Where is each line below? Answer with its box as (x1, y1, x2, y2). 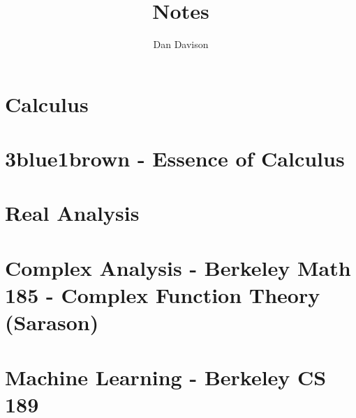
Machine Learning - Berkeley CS (5, 362, 327, 391)
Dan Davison (153, 37, 209, 52)
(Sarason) (5, 308, 99, 336)
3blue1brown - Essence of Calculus (5, 144, 345, 173)
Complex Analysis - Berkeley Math (5, 253, 351, 281)
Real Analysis (5, 199, 140, 227)
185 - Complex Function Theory (5, 281, 320, 309)
